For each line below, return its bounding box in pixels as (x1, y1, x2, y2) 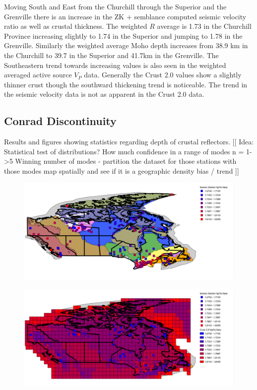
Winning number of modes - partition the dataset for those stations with (15, 156, 237, 166)
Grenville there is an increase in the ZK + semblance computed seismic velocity (4, 11, 247, 21)
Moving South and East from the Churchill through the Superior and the (4, 1, 227, 11)
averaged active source (4, 69, 72, 80)
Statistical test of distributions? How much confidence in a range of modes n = (4, 146, 244, 156)
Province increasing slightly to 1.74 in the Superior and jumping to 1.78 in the (4, 30, 243, 41)
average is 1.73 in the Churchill (157, 21, 252, 31)
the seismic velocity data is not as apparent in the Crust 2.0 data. (4, 89, 204, 99)
